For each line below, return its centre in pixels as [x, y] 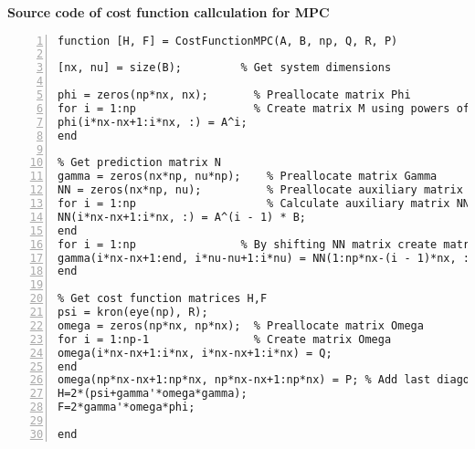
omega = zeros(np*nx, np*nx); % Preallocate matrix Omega [241, 325]
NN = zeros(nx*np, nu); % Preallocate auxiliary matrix [260, 190]
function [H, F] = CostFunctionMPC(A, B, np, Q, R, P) [228, 41]
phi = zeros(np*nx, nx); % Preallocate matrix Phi [234, 95]
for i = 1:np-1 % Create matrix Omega [225, 339]
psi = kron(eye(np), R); [133, 313]
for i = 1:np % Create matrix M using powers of [264, 108]
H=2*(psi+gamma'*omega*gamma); [153, 394]
